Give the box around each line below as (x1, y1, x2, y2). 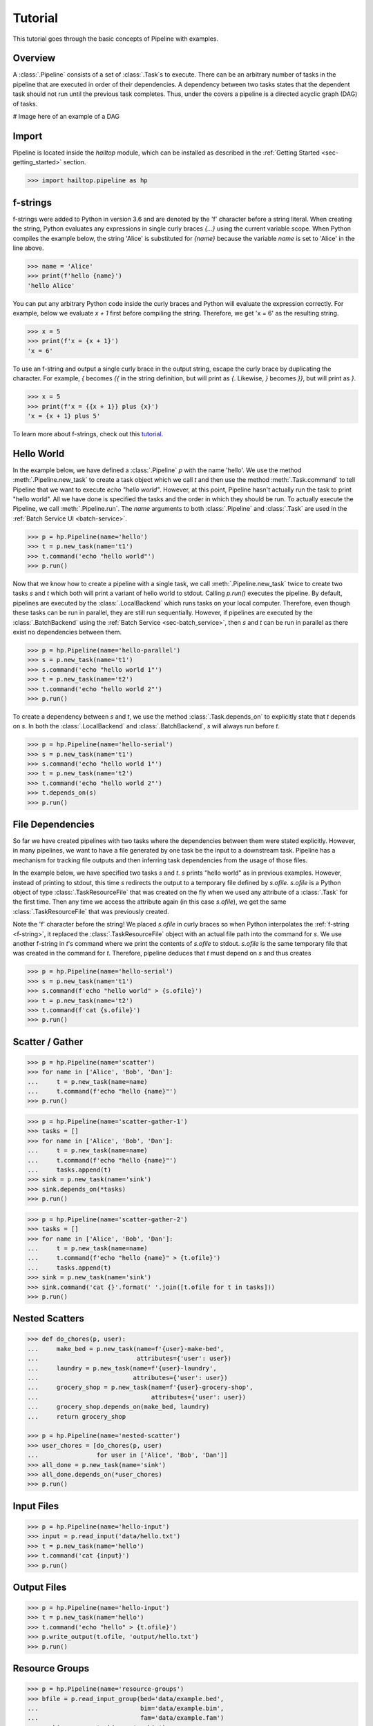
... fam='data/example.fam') (27, 1714, 224, 1722)
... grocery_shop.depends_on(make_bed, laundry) (27, 1403, 210, 1411)
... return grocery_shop (27, 1413, 126, 1420)
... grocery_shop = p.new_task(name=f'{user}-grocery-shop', (27, 1384, 254, 1391)
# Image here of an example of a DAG (12, 113, 120, 121)
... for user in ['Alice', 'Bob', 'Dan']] (27, 1451, 228, 1460)
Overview (12, 52, 56, 64)
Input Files (12, 1500, 59, 1512)
